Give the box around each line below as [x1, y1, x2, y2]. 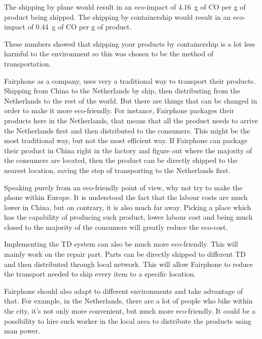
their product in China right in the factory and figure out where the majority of [4, 145, 252, 155]
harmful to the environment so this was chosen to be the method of [4, 48, 213, 59]
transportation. [4, 58, 51, 69]
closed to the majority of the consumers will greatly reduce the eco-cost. [4, 221, 228, 232]
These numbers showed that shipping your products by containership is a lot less [4, 38, 255, 49]
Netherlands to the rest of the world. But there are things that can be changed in [4, 95, 257, 106]
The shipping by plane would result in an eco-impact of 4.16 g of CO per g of [4, 2, 246, 12]
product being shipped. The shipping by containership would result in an [4, 11, 231, 22]
